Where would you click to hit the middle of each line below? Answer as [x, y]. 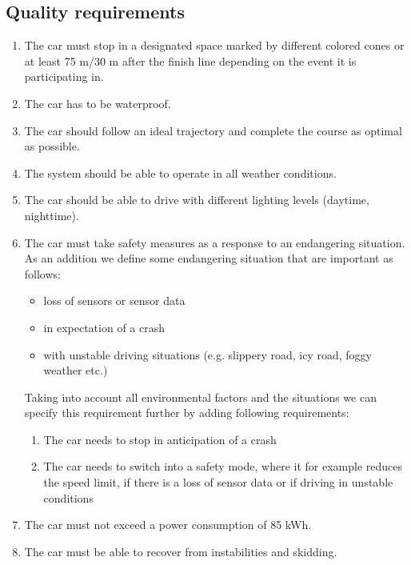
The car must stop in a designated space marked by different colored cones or [214, 45]
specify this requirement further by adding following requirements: [187, 413]
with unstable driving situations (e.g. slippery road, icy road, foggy [208, 354]
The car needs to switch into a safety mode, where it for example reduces [223, 466]
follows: [42, 273]
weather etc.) [76, 370]
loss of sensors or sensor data [114, 301]
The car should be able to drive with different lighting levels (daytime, [197, 200]
